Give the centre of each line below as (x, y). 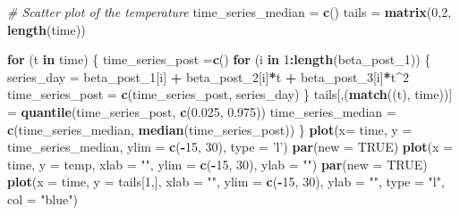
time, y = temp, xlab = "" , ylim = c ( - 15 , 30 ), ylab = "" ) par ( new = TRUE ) (217, 164)
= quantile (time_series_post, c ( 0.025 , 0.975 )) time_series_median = (202, 111)
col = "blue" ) (43, 198)
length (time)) (47, 29)
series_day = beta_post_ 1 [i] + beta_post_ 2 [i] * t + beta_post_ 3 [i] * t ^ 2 (208, 76)
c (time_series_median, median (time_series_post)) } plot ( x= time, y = (210, 129)
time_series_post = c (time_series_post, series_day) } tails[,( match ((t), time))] (230, 94)
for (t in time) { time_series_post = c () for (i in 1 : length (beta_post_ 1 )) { (219, 59)
